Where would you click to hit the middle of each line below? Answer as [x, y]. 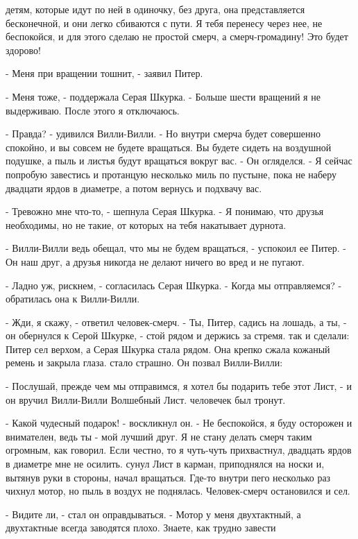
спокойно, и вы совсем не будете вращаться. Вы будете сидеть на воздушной [169, 147]
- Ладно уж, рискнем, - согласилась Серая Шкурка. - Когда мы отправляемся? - [174, 285]
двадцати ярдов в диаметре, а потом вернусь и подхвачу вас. [134, 188]
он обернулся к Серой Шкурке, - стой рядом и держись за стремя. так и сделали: [178, 335]
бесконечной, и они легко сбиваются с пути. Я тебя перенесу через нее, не [164, 23]
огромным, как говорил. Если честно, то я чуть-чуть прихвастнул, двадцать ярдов [179, 450]
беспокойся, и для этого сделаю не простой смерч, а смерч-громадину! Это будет [177, 36]
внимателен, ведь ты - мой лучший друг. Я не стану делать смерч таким [159, 436]
